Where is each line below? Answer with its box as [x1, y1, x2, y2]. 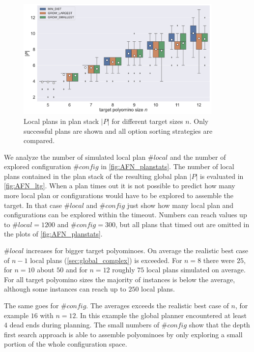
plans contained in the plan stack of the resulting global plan [4, 171, 187, 181]
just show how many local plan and [127, 200, 234, 210]
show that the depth [189, 320, 250, 330]
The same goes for [4, 300, 59, 311]
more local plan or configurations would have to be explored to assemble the [4, 190, 234, 201]
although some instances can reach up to [4, 284, 126, 294]
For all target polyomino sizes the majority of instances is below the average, [4, 274, 235, 284]
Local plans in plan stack [24, 116, 99, 126]
